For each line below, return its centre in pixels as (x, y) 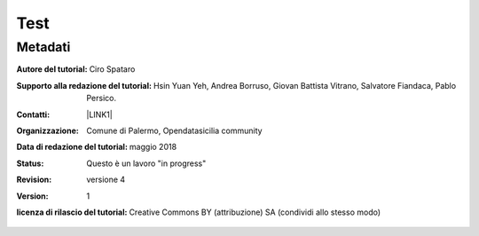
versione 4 (106, 180)
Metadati (43, 47)
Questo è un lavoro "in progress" (146, 163)
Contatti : (33, 114)
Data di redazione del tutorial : (72, 147)
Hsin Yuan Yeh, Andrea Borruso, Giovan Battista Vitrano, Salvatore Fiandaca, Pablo (305, 85)
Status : (30, 163)
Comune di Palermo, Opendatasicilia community (174, 130)
